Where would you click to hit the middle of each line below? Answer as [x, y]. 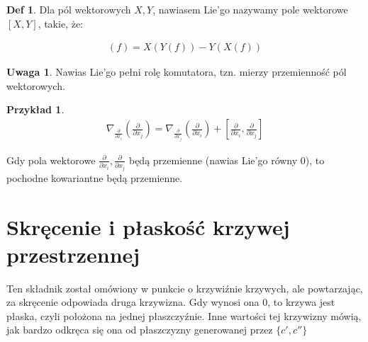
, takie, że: [61, 23]
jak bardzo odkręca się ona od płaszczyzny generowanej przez [140, 330]
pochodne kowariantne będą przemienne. [95, 177]
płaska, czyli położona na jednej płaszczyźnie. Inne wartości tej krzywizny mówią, [184, 315]
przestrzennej [73, 254]
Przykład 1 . [35, 109]
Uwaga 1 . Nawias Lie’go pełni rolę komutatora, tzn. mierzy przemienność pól [177, 72]
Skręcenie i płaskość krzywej [148, 226]
